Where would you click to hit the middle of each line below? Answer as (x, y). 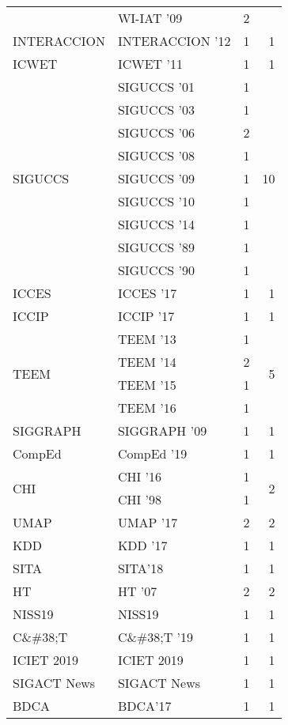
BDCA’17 (144, 706)
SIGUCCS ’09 (156, 178)
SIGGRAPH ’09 (162, 430)
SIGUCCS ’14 (156, 224)
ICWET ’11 (150, 64)
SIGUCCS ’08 (156, 155)
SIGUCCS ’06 (156, 132)
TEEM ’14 (147, 362)
